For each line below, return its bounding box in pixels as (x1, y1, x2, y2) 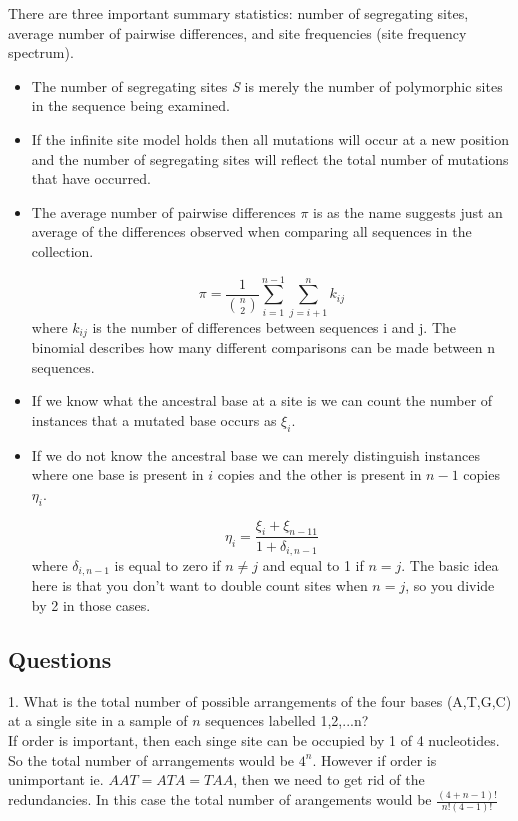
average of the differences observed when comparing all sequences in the (31, 221, 472, 242)
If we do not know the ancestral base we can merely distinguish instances (31, 444, 480, 465)
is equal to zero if (114, 554, 221, 575)
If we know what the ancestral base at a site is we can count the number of (31, 390, 493, 411)
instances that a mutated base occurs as (31, 409, 277, 430)
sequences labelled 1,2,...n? (205, 710, 369, 731)
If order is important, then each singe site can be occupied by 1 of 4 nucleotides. (8, 729, 500, 750)
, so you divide (405, 575, 495, 596)
